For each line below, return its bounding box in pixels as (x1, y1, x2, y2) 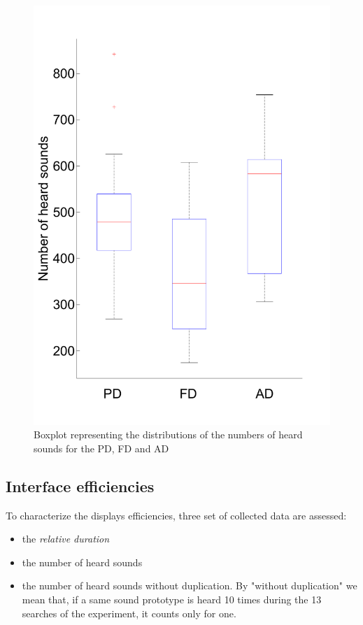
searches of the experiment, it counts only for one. (22, 605, 236, 620)
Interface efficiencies (6, 475, 155, 496)
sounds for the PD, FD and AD (34, 440, 169, 455)
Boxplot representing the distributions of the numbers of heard (34, 427, 303, 442)
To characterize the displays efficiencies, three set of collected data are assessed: (6, 508, 347, 522)
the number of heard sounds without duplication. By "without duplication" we (22, 578, 357, 593)
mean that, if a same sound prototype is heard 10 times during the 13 (22, 592, 322, 607)
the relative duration (22, 531, 110, 546)
